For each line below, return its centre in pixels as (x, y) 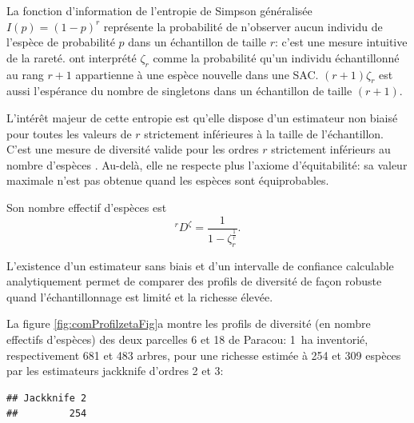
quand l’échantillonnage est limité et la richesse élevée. (140, 296)
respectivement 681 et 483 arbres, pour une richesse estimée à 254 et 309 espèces (204, 355)
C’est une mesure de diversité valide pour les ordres (133, 149)
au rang (25, 74)
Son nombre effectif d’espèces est (87, 207)
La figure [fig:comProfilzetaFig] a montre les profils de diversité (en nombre (189, 323)
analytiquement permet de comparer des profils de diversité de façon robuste (194, 281)
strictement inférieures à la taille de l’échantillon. (264, 133)
